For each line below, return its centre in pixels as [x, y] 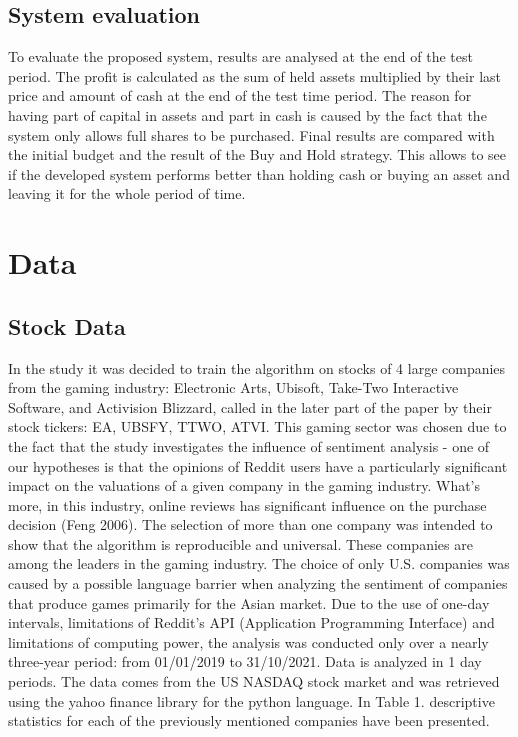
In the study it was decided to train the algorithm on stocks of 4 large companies [257, 367]
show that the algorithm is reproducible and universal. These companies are [240, 543]
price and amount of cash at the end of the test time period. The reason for [240, 95]
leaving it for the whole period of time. [127, 193]
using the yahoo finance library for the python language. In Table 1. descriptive [251, 700]
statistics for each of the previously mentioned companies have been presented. [249, 720]
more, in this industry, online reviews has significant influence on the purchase [247, 504]
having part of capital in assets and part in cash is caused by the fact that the [247, 114]
